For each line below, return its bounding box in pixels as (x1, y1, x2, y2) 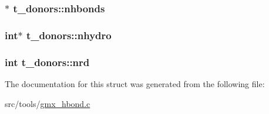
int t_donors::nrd (5, 54, 90, 69)
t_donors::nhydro (26, 27, 112, 42)
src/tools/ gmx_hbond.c (5, 97, 90, 109)
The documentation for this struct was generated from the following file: (5, 77, 265, 89)
